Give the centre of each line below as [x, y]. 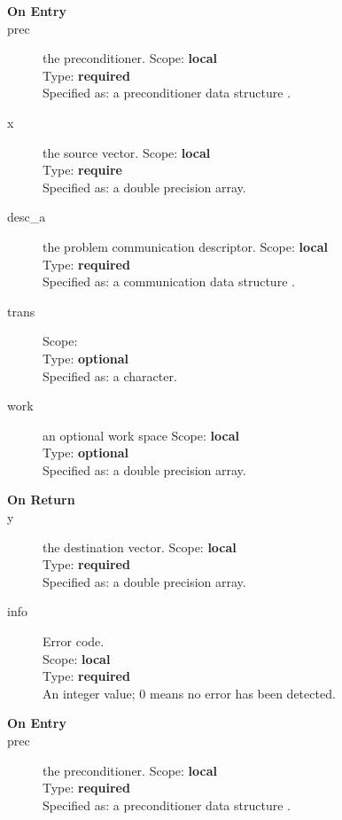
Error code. [74, 641]
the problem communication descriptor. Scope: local [185, 246]
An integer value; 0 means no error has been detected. [189, 693]
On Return [41, 500]
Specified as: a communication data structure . [169, 281]
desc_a [27, 217]
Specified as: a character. [110, 375]
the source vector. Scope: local [127, 152]
